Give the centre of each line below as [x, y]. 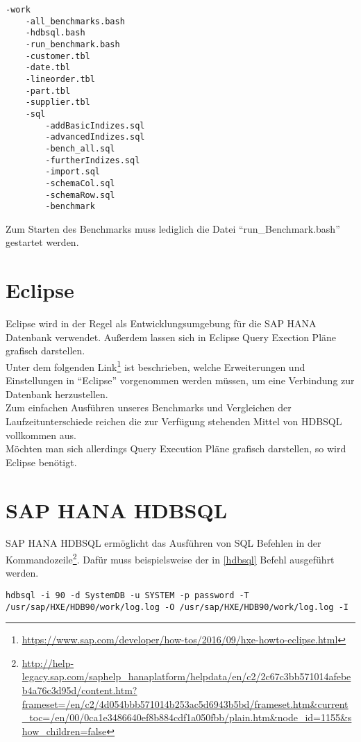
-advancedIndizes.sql [95, 137]
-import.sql [73, 172]
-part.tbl [48, 91]
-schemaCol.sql [80, 183]
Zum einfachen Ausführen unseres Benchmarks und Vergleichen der [149, 407]
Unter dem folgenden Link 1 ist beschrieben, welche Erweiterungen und [156, 365]
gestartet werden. [42, 242]
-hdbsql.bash [55, 33]
